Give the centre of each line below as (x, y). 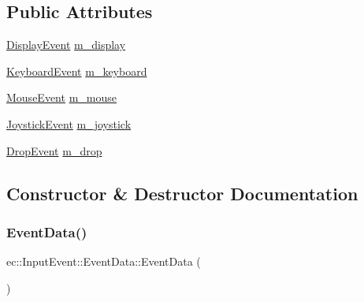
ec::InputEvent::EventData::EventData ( (104, 261)
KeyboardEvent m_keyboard (77, 71)
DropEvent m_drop (54, 150)
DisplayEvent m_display (66, 45)
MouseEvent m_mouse (61, 97)
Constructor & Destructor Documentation (182, 193)
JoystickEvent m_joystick (69, 123)
